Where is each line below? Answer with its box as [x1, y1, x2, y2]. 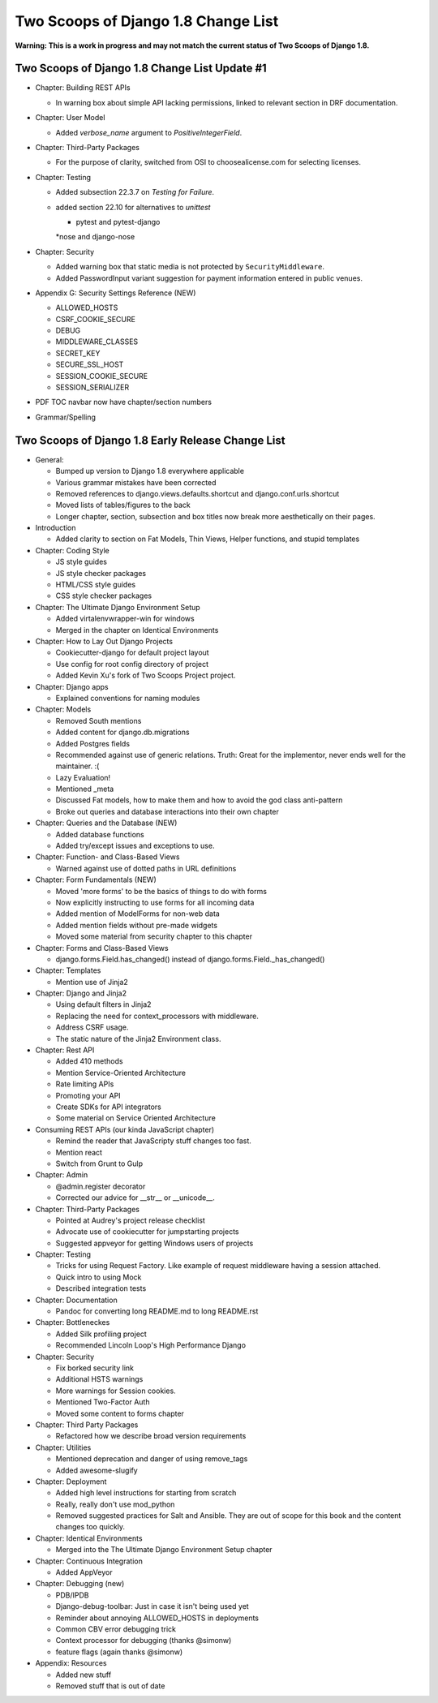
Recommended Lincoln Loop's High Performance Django [55, 1340, 247, 1350]
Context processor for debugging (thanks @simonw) [55, 1636, 232, 1645]
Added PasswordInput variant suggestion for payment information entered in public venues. [55, 273, 363, 283]
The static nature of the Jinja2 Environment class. [55, 1034, 221, 1043]
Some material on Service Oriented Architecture [55, 1113, 217, 1123]
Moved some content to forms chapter [55, 1408, 184, 1418]
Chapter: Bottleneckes [35, 1318, 110, 1327]
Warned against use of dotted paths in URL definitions [55, 863, 237, 873]
